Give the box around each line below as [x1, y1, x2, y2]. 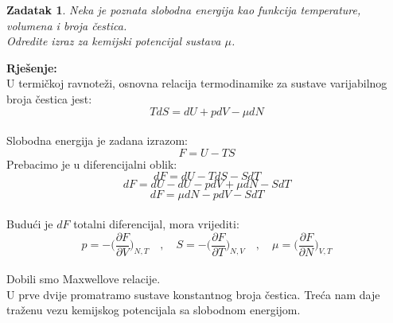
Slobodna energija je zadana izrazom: [6, 132, 188, 149]
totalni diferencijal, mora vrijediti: [73, 215, 239, 232]
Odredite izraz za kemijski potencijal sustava [6, 33, 221, 49]
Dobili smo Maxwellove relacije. [6, 270, 161, 287]
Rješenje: [6, 59, 57, 76]
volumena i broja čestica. [6, 17, 127, 33]
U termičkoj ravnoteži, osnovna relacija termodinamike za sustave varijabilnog [6, 75, 387, 91]
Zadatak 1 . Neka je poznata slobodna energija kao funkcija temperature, [6, 2, 361, 18]
